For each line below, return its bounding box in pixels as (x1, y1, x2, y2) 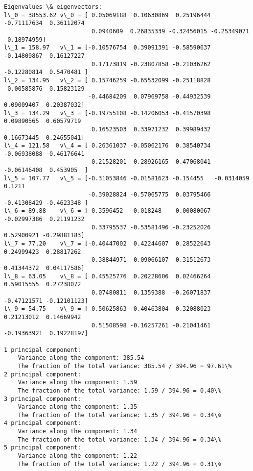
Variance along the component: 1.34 (18, 428, 138, 435)
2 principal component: (4, 371, 81, 378)
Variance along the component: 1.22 (18, 452, 138, 460)
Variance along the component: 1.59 (18, 379, 138, 386)
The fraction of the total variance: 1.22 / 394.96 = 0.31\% (18, 460, 221, 468)
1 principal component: (4, 346, 81, 353)
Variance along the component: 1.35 (18, 403, 138, 411)
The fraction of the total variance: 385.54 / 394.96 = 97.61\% (18, 362, 232, 370)
